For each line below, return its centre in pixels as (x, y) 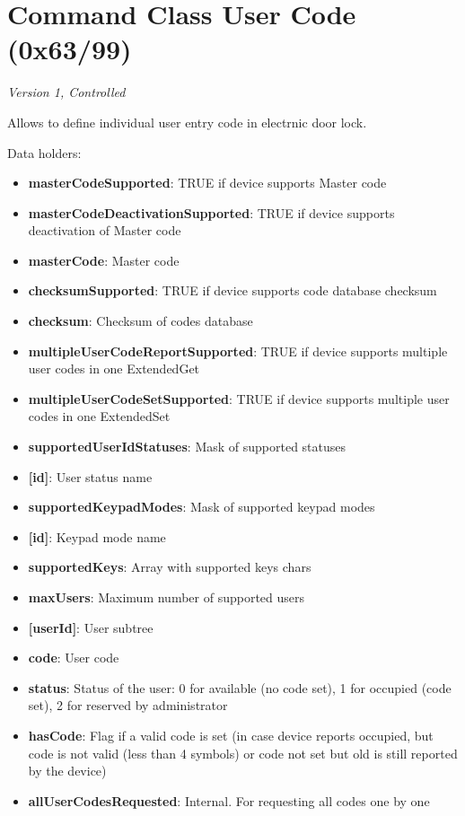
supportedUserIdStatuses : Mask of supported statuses (187, 447)
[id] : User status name (90, 476)
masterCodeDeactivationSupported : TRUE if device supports (211, 212)
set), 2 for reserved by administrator (128, 705)
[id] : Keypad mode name (97, 536)
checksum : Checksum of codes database (140, 321)
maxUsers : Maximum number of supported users (167, 597)
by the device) (67, 771)
